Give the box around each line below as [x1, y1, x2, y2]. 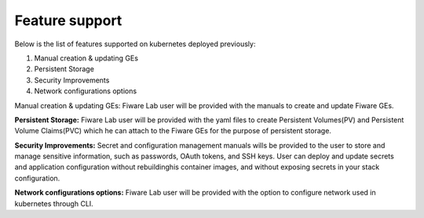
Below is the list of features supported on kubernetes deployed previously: [14, 39, 256, 49]
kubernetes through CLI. [14, 198, 93, 208]
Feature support [14, 12, 122, 29]
